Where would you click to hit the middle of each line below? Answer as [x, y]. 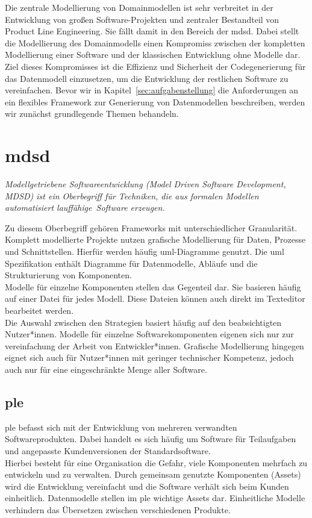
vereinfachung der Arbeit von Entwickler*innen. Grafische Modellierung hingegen [154, 345]
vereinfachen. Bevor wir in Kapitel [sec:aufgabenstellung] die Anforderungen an [152, 90]
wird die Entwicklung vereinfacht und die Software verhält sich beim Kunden [147, 486]
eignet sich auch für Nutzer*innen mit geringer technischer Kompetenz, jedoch [149, 357]
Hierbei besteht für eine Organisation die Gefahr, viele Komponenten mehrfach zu [156, 462]
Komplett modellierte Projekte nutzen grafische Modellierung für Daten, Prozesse [155, 239]
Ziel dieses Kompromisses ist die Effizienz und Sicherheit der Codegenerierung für [155, 66]
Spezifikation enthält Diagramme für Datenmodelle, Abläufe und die [131, 263]
